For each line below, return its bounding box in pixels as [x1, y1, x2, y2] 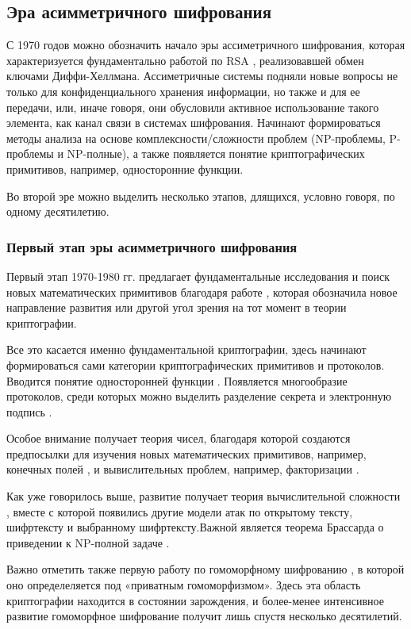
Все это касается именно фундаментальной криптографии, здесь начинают [6, 341, 367, 358]
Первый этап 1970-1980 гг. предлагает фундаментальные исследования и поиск [6, 267, 390, 284]
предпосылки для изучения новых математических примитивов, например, [6, 445, 367, 462]
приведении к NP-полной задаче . [6, 534, 170, 550]
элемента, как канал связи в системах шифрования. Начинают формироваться [6, 114, 381, 131]
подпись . [6, 403, 52, 420]
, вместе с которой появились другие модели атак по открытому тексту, [6, 503, 353, 520]
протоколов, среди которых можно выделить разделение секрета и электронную [6, 388, 392, 405]
